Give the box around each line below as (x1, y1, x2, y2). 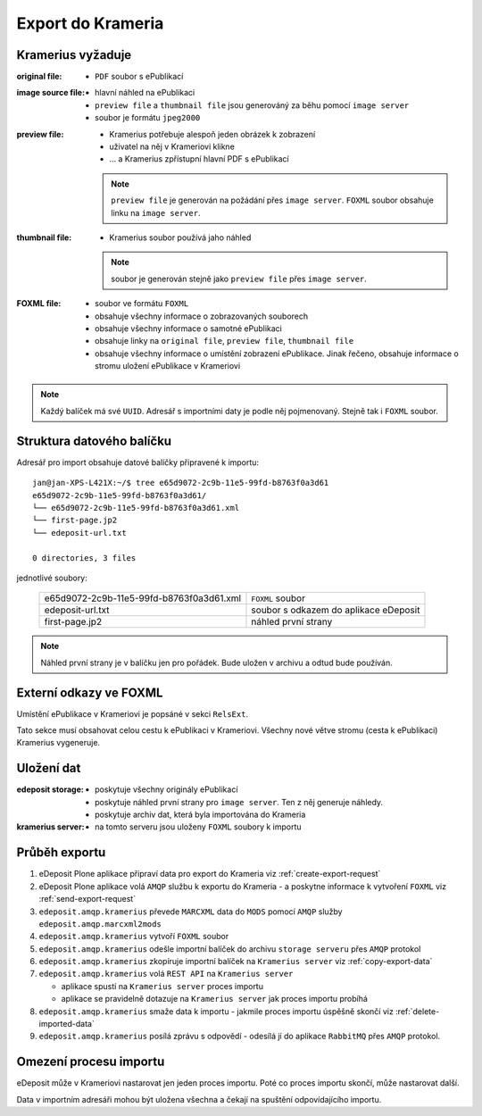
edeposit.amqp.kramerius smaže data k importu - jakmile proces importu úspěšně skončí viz (38, 1005, 395, 1017)
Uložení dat (16, 761, 81, 776)
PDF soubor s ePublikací (95, 71, 184, 82)
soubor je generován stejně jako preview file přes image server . (111, 273, 368, 284)
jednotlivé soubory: (16, 572, 88, 583)
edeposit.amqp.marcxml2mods (38, 919, 162, 929)
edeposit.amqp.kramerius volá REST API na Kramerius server (38, 969, 294, 979)
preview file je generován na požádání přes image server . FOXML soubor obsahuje (111, 195, 435, 205)
